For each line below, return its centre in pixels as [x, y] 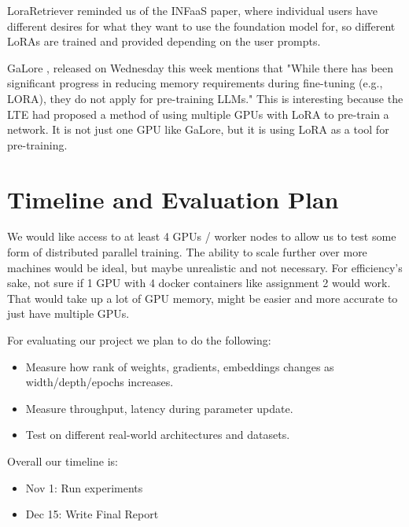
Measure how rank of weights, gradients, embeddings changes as [180, 366]
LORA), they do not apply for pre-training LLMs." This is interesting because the [205, 98]
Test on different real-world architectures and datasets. [158, 435]
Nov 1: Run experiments [84, 487]
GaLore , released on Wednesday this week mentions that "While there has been [200, 67]
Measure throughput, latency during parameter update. [159, 408]
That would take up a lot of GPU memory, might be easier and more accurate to [203, 298]
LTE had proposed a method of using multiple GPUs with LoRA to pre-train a [198, 114]
